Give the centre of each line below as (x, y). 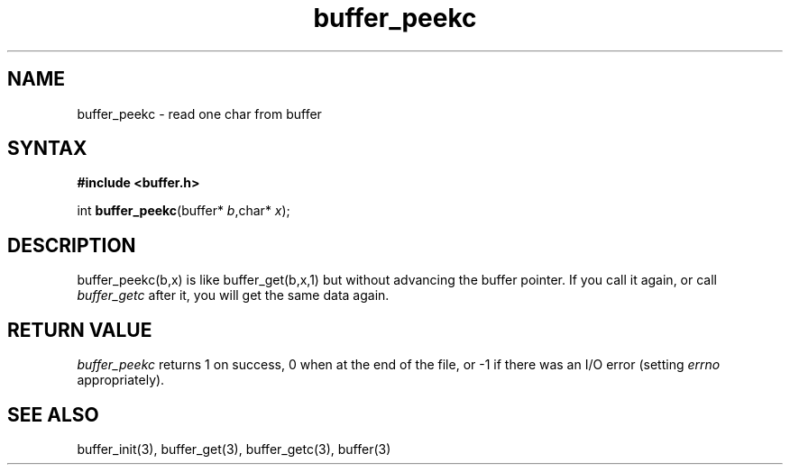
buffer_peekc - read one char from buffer (199, 113)
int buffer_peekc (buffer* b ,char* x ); (184, 211)
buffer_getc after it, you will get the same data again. (233, 295)
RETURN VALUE (80, 330)
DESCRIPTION (72, 245)
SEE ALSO (53, 414)
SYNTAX (47, 149)
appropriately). (121, 380)
